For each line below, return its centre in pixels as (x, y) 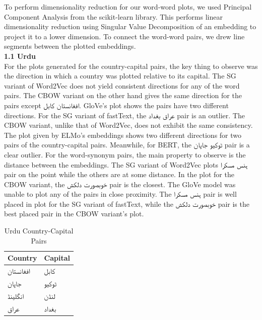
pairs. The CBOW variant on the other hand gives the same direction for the (123, 95)
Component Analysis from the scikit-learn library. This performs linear (113, 16)
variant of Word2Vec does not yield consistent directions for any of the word (122, 85)
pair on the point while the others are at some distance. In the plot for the (119, 174)
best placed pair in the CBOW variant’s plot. (74, 214)
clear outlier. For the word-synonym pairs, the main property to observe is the (125, 154)
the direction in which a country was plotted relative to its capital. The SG (120, 76)
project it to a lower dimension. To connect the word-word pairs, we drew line (124, 36)
